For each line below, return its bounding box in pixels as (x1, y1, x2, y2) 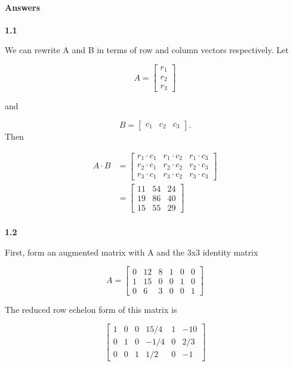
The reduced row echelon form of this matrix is (5, 303, 177, 315)
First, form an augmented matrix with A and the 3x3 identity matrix (5, 245, 258, 258)
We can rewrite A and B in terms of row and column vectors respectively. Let (5, 44, 289, 56)
